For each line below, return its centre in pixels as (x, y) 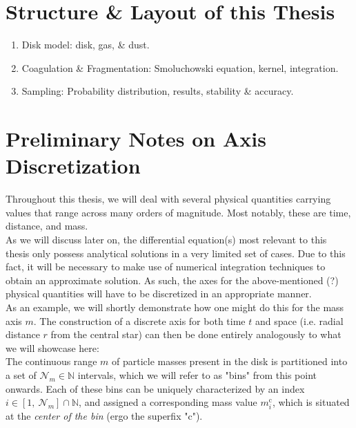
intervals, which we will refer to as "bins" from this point (197, 374)
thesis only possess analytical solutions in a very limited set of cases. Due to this (176, 253)
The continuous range (51, 361)
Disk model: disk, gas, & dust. (86, 45)
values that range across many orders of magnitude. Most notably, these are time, (178, 212)
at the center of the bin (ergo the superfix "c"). (104, 416)
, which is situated (311, 402)
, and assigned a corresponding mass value (168, 402)
